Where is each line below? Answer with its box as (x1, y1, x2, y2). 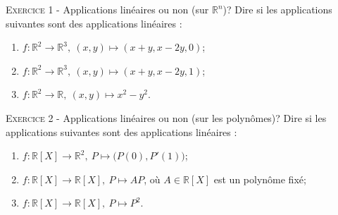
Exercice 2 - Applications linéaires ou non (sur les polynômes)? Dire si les (6, 110, 327, 125)
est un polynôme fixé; (213, 171, 306, 186)
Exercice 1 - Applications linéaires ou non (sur (6, 2, 209, 16)
